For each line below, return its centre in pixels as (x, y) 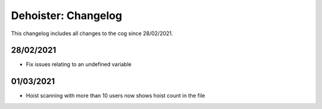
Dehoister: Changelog (66, 15)
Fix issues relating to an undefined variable (79, 64)
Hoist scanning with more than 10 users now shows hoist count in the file (115, 96)
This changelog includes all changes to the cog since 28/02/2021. (92, 33)
